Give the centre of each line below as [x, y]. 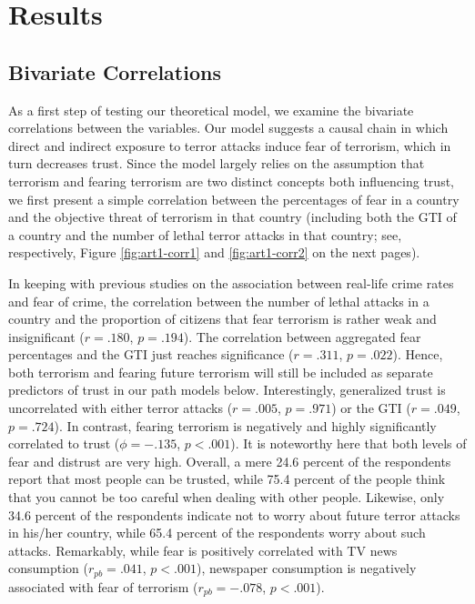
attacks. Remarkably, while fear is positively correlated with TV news [203, 550]
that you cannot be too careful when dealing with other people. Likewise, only [227, 497]
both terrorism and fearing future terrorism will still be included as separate [221, 372]
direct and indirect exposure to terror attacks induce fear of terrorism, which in [230, 145]
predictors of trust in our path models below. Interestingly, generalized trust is [227, 390]
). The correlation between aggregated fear [302, 336]
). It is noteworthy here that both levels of [349, 443]
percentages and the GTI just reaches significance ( [151, 354]
